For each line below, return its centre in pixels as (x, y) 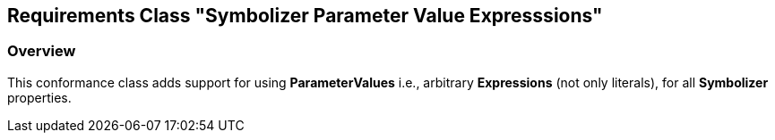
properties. (39, 97)
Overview (42, 51)
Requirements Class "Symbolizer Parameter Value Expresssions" (305, 16)
